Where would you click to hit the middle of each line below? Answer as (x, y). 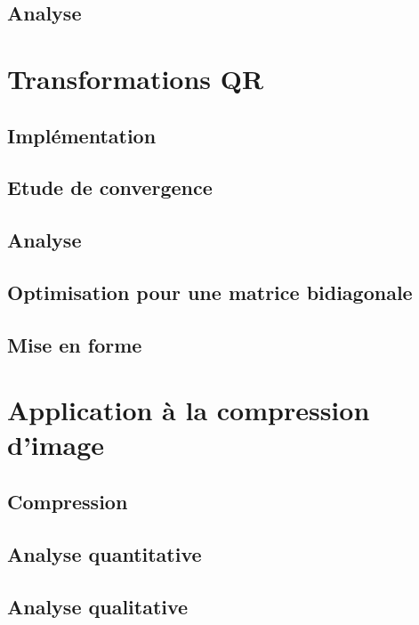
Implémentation (82, 135)
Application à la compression (189, 410)
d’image (56, 445)
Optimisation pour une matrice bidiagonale (210, 292)
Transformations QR (136, 78)
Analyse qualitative (98, 606)
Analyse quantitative (105, 553)
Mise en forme (75, 344)
